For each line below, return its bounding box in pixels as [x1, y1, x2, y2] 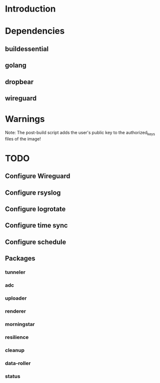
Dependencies [5, 26, 65, 37]
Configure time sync [5, 221, 68, 230]
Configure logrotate [5, 205, 66, 214]
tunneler [5, 269, 26, 276]
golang [5, 61, 27, 70]
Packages [5, 254, 35, 262]
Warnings [5, 114, 45, 124]
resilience [5, 334, 29, 340]
